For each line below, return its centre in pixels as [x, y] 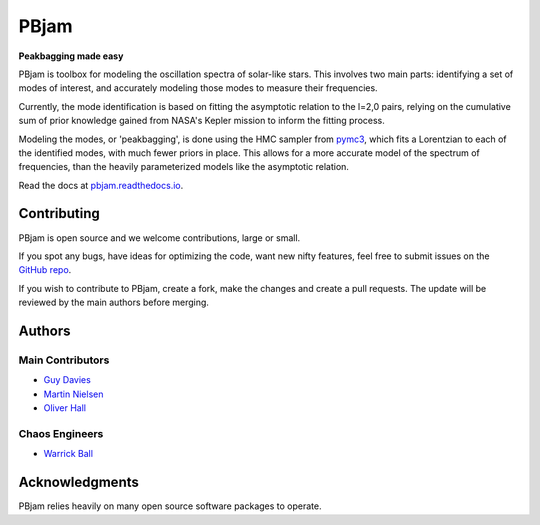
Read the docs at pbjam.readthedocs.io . [101, 185]
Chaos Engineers [61, 433]
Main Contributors [64, 360]
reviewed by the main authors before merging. [114, 302]
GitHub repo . [45, 270]
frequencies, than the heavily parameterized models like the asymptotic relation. [184, 167]
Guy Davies [67, 380]
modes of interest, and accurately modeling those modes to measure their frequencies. [198, 88]
